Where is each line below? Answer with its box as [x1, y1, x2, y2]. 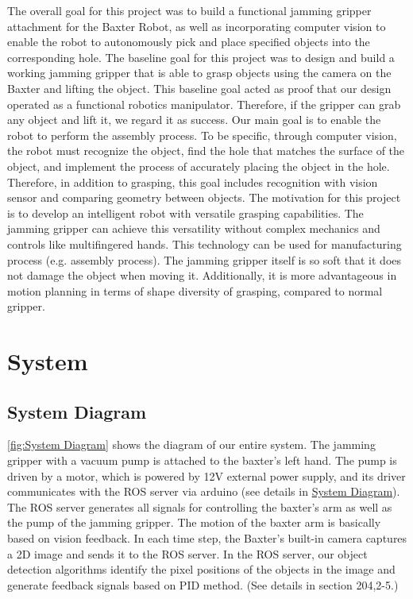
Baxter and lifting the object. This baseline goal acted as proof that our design [7, 79, 392, 96]
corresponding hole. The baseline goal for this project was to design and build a [7, 48, 395, 65]
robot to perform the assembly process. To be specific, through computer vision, [7, 126, 397, 143]
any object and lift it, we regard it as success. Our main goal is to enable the [7, 111, 381, 128]
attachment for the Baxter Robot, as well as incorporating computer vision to [7, 17, 386, 34]
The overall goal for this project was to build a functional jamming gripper [7, 2, 372, 18]
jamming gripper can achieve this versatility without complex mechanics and [7, 220, 380, 237]
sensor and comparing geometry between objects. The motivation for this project [7, 189, 401, 206]
